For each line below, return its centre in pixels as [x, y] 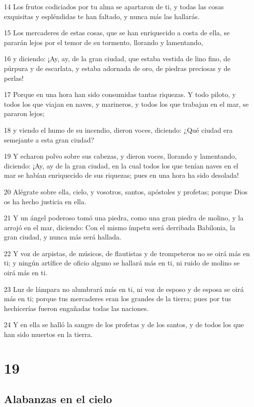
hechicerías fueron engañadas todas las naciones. [76, 308]
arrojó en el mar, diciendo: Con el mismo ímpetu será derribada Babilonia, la [120, 227]
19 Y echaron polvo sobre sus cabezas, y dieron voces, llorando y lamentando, [120, 156]
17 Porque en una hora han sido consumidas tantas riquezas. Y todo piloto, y [120, 94]
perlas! [14, 78]
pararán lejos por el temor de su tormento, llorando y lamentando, [104, 42]
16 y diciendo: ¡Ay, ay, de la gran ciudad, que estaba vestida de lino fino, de [117, 59]
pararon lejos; [24, 113]
